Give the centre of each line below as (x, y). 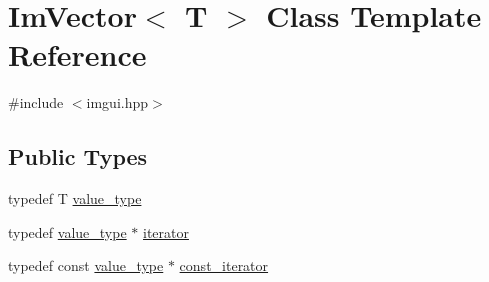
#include (36, 102)
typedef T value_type (75, 198)
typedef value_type (67, 231)
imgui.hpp (117, 102)
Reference (77, 54)
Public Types (78, 156)
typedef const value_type (86, 265)
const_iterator (224, 265)
